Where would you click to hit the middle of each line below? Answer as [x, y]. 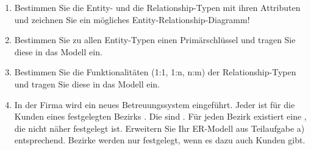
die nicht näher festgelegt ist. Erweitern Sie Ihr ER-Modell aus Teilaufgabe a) [159, 128]
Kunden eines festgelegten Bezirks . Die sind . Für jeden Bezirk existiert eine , [160, 116]
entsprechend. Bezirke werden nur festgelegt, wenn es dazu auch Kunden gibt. [160, 140]
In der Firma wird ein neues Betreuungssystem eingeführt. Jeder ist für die [155, 104]
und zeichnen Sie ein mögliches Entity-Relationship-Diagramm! [132, 19]
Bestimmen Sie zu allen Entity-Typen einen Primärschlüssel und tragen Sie [155, 40]
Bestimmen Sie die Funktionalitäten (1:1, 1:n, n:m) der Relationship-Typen [155, 72]
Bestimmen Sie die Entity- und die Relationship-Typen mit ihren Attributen [157, 7]
